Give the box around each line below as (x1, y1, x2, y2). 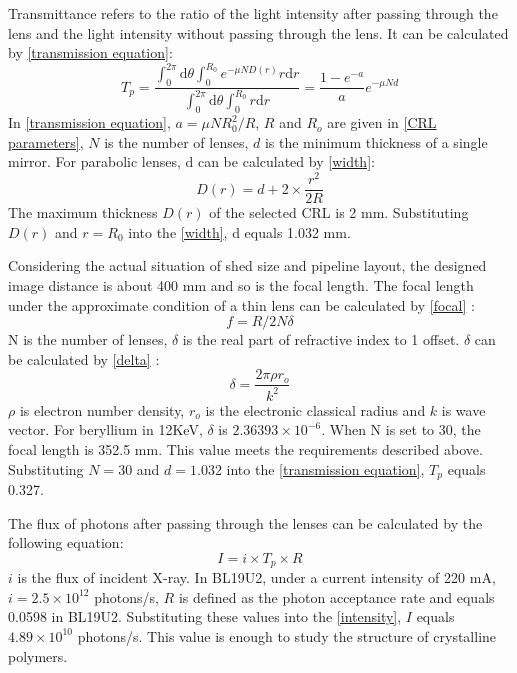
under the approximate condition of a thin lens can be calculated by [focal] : (8, 294, 475, 315)
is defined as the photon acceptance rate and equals (178, 586, 495, 607)
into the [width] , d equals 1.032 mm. (128, 221, 351, 242)
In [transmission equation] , (8, 112, 171, 133)
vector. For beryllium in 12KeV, (8, 419, 203, 440)
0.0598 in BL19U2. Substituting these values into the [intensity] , (8, 606, 402, 627)
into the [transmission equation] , (226, 458, 425, 479)
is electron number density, (19, 399, 185, 420)
